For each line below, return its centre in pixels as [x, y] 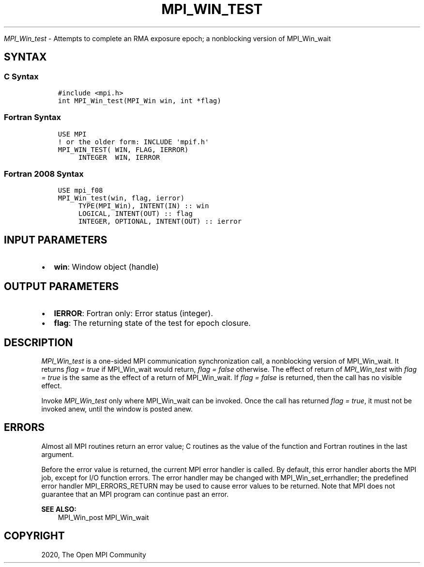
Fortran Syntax [32, 117]
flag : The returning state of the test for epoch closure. [152, 323]
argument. [58, 454]
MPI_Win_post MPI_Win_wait [103, 517]
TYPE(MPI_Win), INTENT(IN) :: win [144, 206]
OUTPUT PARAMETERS [61, 286]
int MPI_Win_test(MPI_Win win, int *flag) [139, 100]
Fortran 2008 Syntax [44, 174]
